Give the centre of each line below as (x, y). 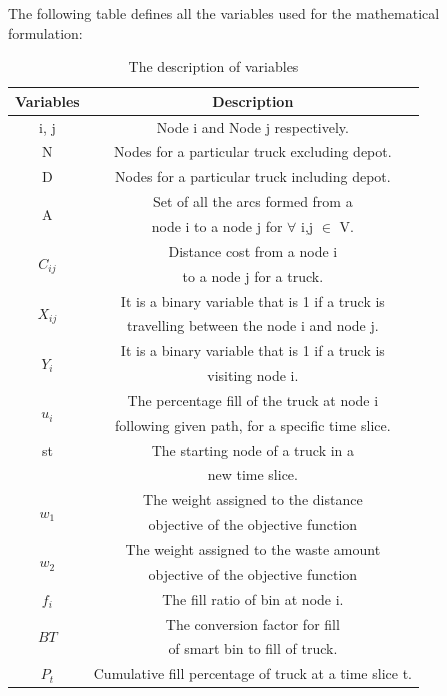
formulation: (45, 32)
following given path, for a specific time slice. (253, 424)
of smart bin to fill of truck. (253, 648)
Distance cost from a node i (253, 250)
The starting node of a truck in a (253, 449)
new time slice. (252, 474)
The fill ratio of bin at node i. (253, 598)
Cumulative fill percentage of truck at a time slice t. (252, 673)
